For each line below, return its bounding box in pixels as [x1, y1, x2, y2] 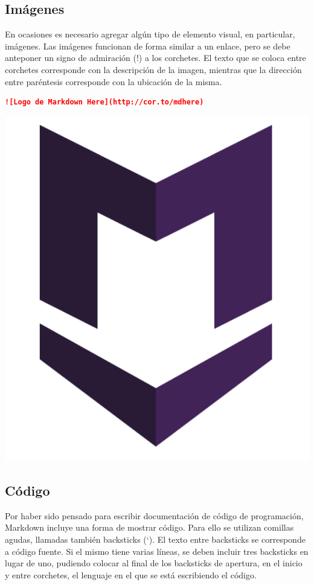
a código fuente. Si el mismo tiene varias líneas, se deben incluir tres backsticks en [5, 545, 309, 557]
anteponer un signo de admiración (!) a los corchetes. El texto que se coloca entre [5, 51, 306, 64]
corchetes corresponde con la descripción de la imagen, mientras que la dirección [5, 63, 302, 75]
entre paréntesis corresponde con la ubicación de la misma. [5, 75, 222, 88]
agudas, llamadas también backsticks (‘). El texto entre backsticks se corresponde [5, 533, 306, 546]
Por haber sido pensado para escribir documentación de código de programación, [5, 509, 304, 522]
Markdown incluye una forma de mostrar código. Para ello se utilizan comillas [5, 521, 294, 534]
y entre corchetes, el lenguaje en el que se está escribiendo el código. [5, 568, 257, 581]
